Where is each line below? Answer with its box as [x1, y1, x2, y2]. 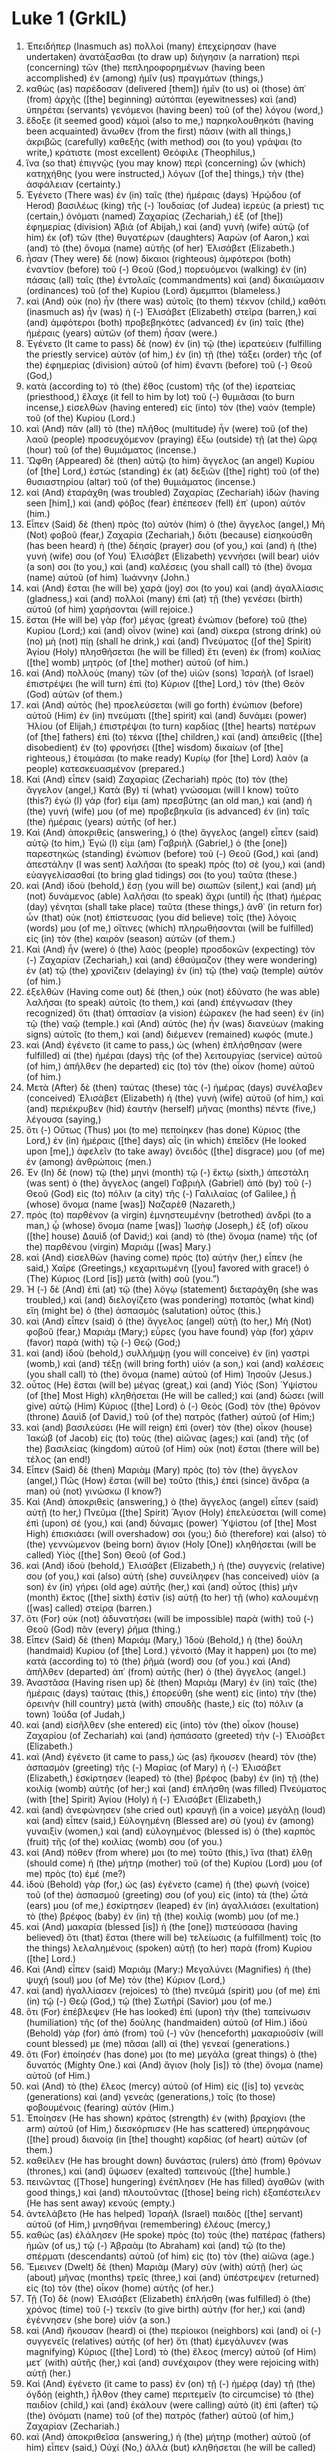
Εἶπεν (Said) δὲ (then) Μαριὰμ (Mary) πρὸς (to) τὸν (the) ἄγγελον [25, 1463, 298, 1476]
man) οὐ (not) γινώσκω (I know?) [25, 1485, 163, 1497]
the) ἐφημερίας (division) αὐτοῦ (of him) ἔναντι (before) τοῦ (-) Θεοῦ [25, 358, 313, 371]
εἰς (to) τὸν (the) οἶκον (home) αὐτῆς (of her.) [25, 2282, 215, 2294]
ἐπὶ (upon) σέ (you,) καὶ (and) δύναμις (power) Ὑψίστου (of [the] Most [25, 1517, 318, 1529]
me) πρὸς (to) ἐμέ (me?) [25, 1867, 126, 1879]
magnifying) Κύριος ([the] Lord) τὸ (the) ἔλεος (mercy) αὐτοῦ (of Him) [25, 2345, 317, 2357]
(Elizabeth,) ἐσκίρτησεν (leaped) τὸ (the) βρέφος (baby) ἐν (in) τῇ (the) [25, 1772, 320, 1784]
